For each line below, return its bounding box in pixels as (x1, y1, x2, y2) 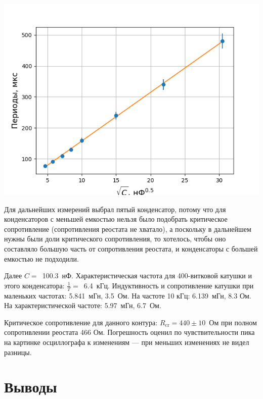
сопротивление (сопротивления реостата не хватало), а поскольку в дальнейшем (4, 223, 251, 234)
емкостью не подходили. (4, 253, 79, 264)
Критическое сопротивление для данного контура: (4, 317, 158, 327)
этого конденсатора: (4, 280, 65, 290)
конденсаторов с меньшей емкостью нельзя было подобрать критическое (4, 214, 228, 224)
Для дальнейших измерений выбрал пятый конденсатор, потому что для (4, 204, 226, 214)
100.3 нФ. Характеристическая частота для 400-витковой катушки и (42, 270, 252, 281)
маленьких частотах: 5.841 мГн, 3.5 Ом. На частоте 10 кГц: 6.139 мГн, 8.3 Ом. (4, 290, 251, 301)
